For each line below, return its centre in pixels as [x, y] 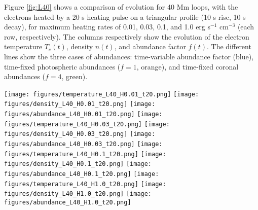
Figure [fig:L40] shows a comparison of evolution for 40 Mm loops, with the [121, 7]
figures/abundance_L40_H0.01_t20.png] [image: [83, 114]
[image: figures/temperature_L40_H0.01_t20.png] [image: [102, 94]
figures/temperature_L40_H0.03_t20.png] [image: [87, 124]
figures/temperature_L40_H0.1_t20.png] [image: [85, 154]
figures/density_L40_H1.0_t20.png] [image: [78, 194]
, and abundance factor [150, 46]
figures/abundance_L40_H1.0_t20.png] [68, 202]
